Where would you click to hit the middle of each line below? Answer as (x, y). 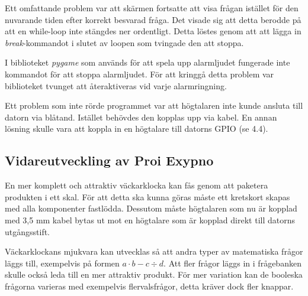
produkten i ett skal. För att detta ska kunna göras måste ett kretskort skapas (147, 196)
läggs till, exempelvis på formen (62, 263)
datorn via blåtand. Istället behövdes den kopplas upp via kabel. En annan (141, 117)
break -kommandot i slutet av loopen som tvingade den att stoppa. (124, 42)
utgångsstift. (28, 231)
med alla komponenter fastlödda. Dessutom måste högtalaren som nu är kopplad (151, 208)
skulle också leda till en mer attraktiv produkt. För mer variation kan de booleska (154, 274)
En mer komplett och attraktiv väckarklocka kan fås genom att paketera (137, 185)
